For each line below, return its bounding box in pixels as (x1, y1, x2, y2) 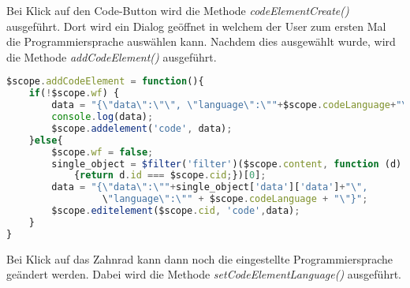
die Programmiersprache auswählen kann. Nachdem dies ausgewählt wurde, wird (6, 33, 396, 50)
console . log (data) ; (51, 111, 154, 122)
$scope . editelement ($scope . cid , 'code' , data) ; (51, 205, 300, 216)
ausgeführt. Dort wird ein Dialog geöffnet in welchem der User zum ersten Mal (6, 17, 386, 34)
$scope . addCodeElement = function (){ (6, 76, 204, 88)
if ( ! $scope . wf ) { (28, 88, 120, 99)
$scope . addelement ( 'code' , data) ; (51, 122, 233, 134)
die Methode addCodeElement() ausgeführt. (6, 48, 217, 65)
